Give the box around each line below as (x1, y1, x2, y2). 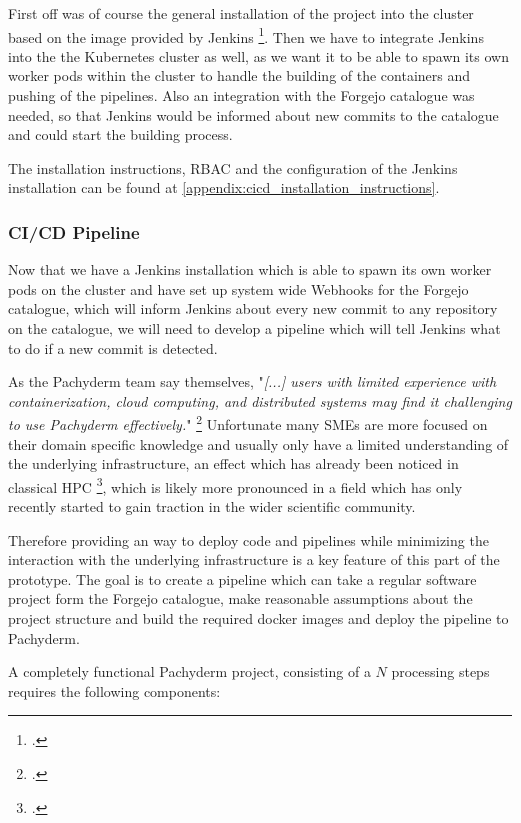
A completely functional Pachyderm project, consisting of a (8, 661, 371, 682)
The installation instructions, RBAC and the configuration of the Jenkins (8, 157, 458, 178)
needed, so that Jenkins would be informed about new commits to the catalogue (8, 104, 499, 125)
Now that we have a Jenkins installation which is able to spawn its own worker (8, 259, 492, 280)
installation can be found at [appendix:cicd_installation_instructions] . (8, 177, 440, 198)
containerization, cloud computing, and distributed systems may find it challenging (8, 390, 512, 411)
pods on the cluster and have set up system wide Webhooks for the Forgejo (8, 278, 469, 299)
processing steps (391, 661, 490, 682)
